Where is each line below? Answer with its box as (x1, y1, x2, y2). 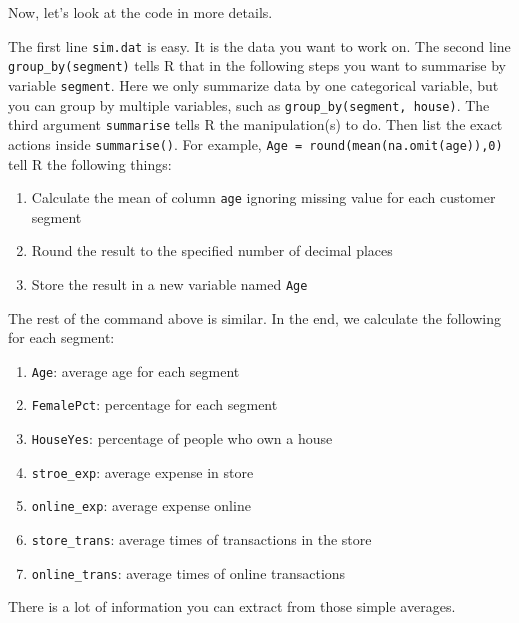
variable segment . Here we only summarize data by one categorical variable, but (8, 74, 499, 95)
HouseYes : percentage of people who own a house (31, 428, 333, 449)
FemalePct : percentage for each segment (31, 394, 278, 415)
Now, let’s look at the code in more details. (8, 2, 273, 22)
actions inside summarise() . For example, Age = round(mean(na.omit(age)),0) (8, 133, 503, 154)
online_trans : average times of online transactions (31, 562, 346, 583)
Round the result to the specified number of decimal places (31, 240, 393, 261)
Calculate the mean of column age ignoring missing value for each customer (31, 187, 496, 208)
